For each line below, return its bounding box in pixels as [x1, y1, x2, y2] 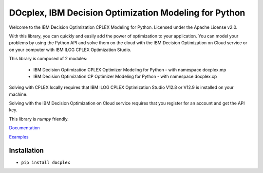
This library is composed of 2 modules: [9, 56, 88, 62]
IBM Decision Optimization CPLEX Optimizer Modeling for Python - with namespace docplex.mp [33, 67, 226, 72]
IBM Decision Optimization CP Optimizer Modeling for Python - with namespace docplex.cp [33, 73, 217, 79]
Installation [9, 146, 44, 155]
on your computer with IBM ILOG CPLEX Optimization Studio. [9, 47, 131, 52]
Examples [9, 134, 29, 139]
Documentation [9, 125, 40, 131]
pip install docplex [21, 159, 71, 165]
